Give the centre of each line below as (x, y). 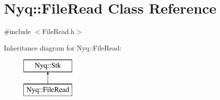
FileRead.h (58, 31)
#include (18, 31)
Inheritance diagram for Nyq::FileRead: (63, 47)
